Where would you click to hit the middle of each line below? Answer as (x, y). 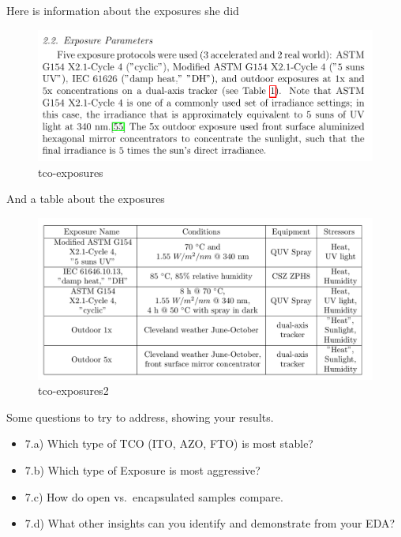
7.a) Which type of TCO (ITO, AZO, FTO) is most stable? (169, 443)
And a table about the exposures (86, 199)
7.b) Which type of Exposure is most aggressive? (142, 469)
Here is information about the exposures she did (123, 10)
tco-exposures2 (73, 391)
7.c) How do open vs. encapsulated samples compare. (154, 496)
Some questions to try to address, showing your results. (140, 417)
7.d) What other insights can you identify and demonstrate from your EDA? (210, 523)
